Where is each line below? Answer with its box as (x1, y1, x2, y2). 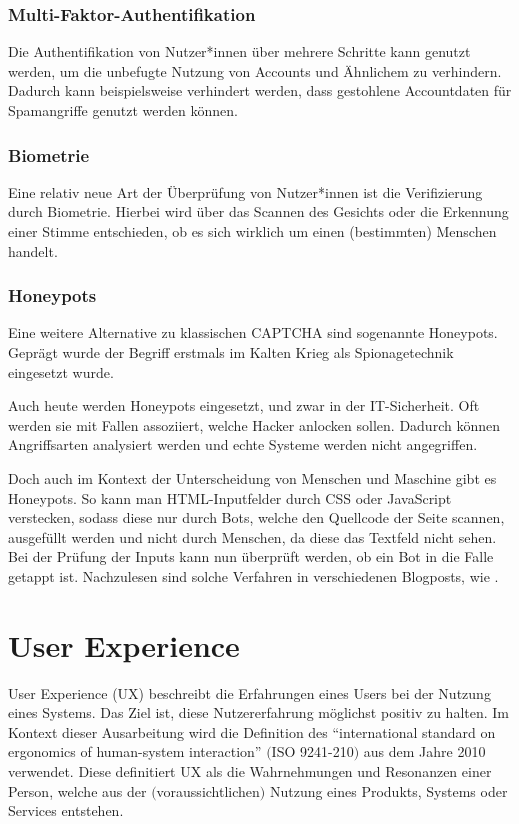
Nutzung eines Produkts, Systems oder (269, 780, 508, 801)
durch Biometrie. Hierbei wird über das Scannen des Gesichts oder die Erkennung (8, 201, 509, 222)
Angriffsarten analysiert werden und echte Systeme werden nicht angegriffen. (8, 434, 478, 455)
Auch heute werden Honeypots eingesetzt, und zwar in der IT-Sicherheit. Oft (8, 395, 480, 416)
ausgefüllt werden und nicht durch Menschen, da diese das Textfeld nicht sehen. (8, 526, 497, 547)
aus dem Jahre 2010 (363, 741, 486, 762)
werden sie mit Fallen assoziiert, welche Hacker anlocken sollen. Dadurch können (8, 414, 500, 435)
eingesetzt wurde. (8, 361, 114, 382)
